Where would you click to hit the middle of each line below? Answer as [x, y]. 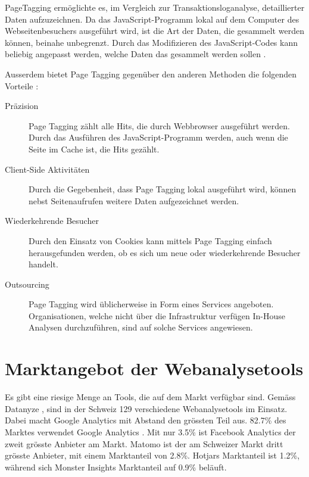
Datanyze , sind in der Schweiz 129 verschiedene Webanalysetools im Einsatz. [146, 408]
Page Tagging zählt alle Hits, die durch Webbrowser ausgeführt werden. [159, 125]
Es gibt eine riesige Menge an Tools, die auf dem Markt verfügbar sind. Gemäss [150, 397]
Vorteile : [22, 85]
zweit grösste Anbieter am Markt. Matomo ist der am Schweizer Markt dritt [144, 443]
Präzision [22, 106]
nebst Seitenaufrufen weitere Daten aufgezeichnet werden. [134, 200]
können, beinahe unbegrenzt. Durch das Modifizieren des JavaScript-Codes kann [151, 42]
